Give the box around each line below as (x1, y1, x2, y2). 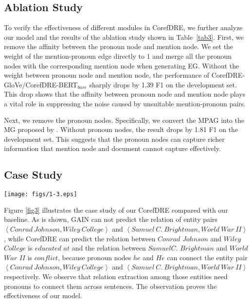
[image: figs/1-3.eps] (4, 191, 77, 198)
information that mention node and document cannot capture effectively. (4, 143, 221, 153)
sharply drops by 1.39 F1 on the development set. (89, 79, 237, 89)
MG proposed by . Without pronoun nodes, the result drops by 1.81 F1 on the (4, 124, 238, 134)
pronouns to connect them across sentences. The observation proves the (4, 281, 217, 291)
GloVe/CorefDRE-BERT (4, 79, 78, 89)
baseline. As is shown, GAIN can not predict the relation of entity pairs (4, 214, 217, 224)
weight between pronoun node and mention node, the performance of (4, 70, 210, 80)
